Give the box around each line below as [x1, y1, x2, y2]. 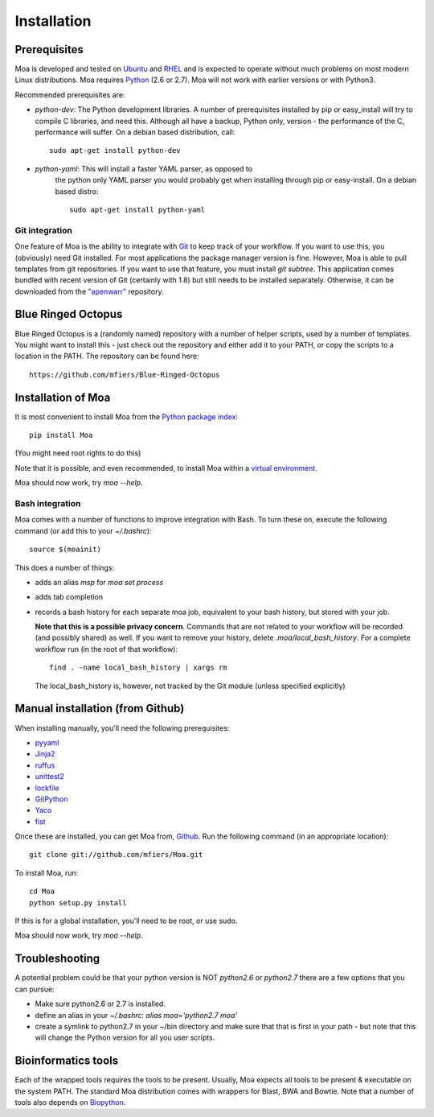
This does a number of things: [14, 563, 115, 572]
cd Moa [29, 887, 55, 896]
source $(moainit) [29, 545, 102, 554]
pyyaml [35, 737, 59, 748]
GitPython [35, 793, 68, 804]
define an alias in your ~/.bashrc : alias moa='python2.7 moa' [35, 1010, 237, 1020]
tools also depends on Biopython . [14, 1097, 126, 1107]
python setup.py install [29, 898, 127, 907]
